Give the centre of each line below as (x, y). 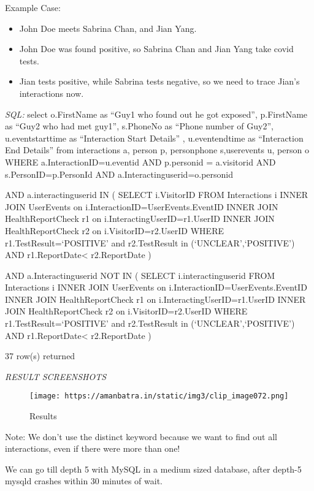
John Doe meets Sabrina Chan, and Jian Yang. (108, 28)
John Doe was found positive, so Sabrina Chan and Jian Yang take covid (156, 49)
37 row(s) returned (40, 356)
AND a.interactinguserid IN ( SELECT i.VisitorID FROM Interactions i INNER (157, 195)
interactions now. (52, 93)
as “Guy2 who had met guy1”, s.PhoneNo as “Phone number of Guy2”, (139, 126)
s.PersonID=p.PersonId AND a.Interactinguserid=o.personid (119, 174)
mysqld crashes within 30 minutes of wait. (84, 481)
